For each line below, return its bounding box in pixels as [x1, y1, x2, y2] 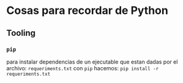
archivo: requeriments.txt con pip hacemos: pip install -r [6, 64, 159, 71]
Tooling [6, 28, 35, 38]
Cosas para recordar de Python [6, 4, 168, 18]
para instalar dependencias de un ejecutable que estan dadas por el [6, 58, 178, 65]
